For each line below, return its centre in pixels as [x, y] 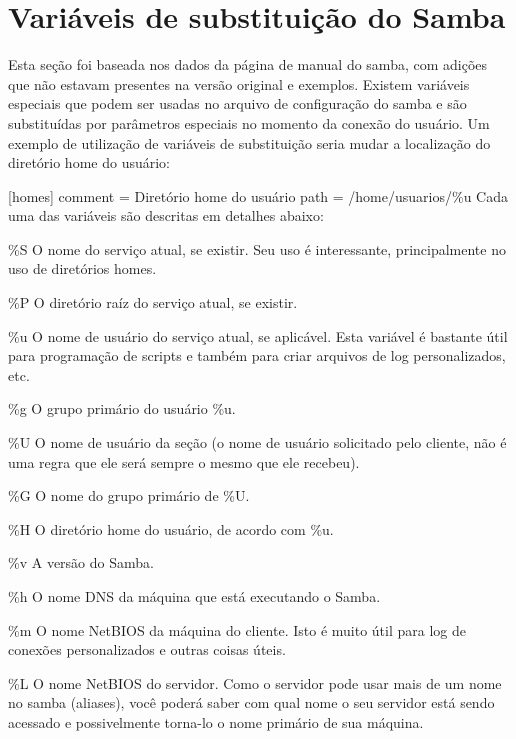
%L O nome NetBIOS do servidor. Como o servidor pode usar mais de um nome [255, 682]
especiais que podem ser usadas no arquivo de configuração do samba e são [237, 103]
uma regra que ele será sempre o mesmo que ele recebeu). [184, 461]
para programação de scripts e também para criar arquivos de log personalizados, [257, 355]
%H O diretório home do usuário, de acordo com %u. [171, 528]
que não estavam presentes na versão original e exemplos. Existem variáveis [239, 83]
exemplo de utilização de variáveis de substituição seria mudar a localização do [249, 142]
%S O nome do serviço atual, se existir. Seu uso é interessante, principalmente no [257, 248]
